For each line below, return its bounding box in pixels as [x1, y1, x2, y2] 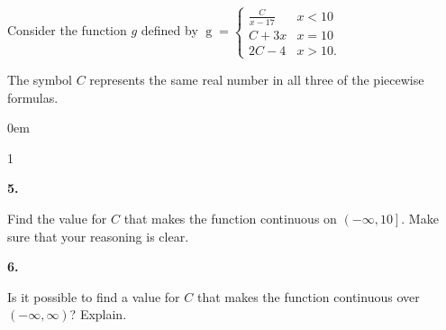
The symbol [7, 69, 73, 88]
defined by [141, 21, 198, 40]
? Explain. [69, 305, 127, 324]
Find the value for [7, 208, 107, 227]
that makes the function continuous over [196, 287, 420, 306]
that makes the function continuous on [123, 208, 337, 227]
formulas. [7, 87, 59, 106]
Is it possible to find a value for [7, 287, 180, 306]
